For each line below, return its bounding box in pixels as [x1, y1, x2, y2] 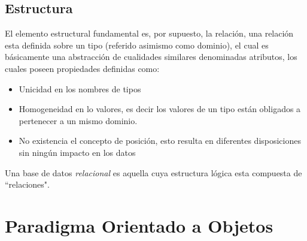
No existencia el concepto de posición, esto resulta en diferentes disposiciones [19, 134, 301, 147]
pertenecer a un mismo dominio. [19, 114, 138, 126]
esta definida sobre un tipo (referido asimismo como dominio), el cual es [5, 38, 269, 51]
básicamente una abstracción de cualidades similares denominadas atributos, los [5, 50, 297, 63]
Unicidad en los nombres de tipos [19, 82, 141, 95]
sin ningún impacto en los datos [19, 146, 136, 158]
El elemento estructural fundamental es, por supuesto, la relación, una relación [5, 27, 294, 40]
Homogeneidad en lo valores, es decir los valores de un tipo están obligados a [19, 103, 301, 115]
